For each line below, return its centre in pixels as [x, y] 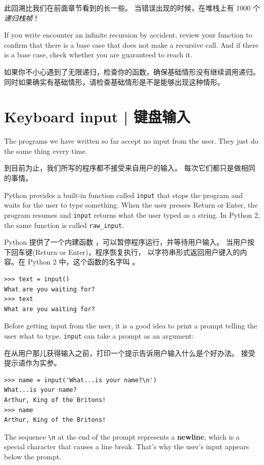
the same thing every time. [46, 151]
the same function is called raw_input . [64, 225]
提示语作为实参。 [32, 363]
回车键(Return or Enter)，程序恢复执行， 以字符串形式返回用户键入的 [125, 252]
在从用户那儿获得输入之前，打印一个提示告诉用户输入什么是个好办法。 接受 [130, 353]
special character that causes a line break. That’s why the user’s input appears [127, 446]
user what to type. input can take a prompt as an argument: [99, 335]
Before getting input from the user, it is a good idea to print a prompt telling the [131, 326]
